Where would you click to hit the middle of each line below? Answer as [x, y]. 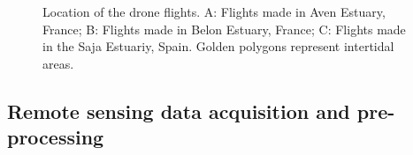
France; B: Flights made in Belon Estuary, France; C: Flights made [224, 29]
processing [56, 137]
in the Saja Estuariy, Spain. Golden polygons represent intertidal [218, 46]
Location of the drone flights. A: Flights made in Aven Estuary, [214, 11]
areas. [58, 63]
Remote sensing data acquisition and [179, 111]
